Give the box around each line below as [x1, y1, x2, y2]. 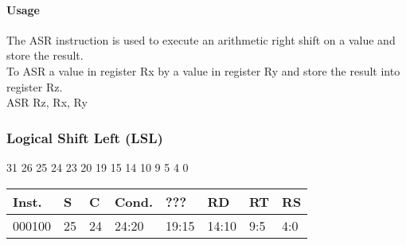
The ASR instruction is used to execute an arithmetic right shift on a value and [6, 31, 396, 48]
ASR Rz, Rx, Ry [6, 94, 88, 111]
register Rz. [6, 78, 63, 95]
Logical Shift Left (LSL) [6, 127, 163, 147]
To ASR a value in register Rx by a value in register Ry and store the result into [6, 62, 400, 79]
